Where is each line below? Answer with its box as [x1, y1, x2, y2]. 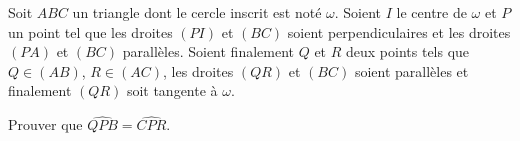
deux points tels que [346, 41, 470, 62]
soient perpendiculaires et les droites [287, 21, 511, 42]
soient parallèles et [354, 60, 469, 81]
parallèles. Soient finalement [122, 41, 294, 62]
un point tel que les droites [8, 21, 173, 42]
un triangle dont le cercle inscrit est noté [72, 2, 322, 22]
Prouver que [8, 114, 83, 135]
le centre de [396, 2, 467, 22]
